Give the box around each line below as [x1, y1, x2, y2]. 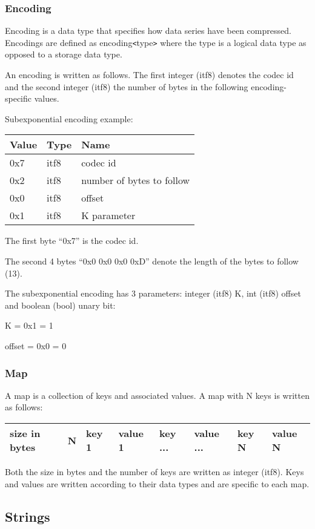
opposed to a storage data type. [5, 48, 122, 61]
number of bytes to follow [81, 173, 190, 188]
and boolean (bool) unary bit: [5, 298, 116, 311]
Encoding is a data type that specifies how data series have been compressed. [5, 24, 291, 37]
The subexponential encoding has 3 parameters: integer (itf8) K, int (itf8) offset [5, 287, 301, 300]
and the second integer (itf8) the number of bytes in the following [5, 80, 248, 93]
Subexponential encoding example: [5, 112, 133, 125]
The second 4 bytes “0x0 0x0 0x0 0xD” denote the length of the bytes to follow [5, 255, 299, 268]
